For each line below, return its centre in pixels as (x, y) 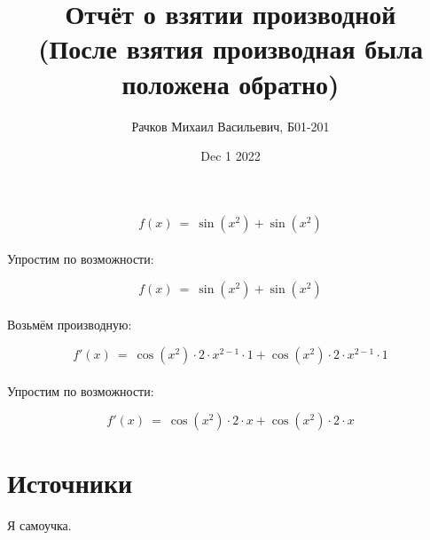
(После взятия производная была (231, 48)
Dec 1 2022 (231, 156)
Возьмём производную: (70, 325)
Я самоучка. (39, 525)
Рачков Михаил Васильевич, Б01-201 (231, 126)
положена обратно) (231, 83)
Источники (70, 483)
